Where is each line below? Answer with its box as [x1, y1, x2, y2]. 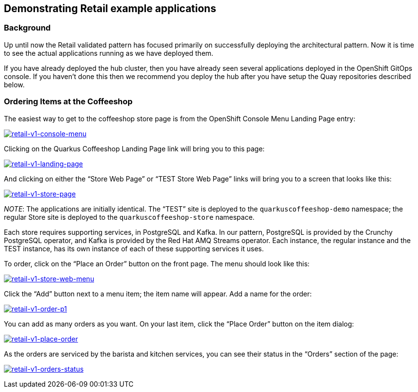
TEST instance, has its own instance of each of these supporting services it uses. [4, 244, 264, 253]
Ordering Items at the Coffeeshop [4, 97, 133, 107]
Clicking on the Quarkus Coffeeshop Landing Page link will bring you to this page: [4, 144, 265, 153]
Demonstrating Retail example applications [4, 2, 216, 15]
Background [4, 23, 51, 33]
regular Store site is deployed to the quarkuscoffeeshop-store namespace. [4, 212, 255, 221]
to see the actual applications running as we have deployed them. [4, 49, 213, 57]
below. [4, 80, 25, 89]
